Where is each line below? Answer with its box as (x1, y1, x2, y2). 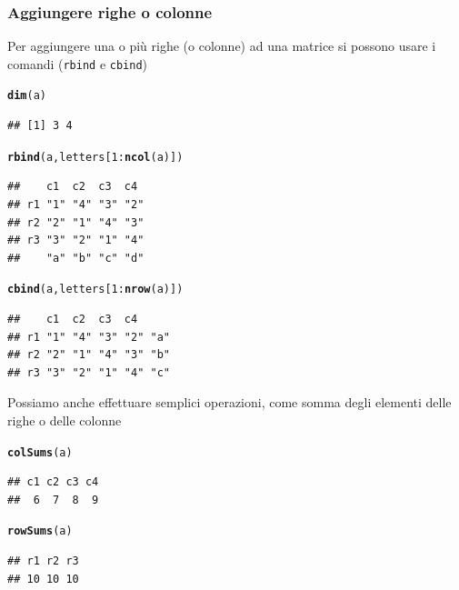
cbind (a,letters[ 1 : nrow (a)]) (7, 283, 184, 296)
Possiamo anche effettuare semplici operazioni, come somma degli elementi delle (7, 393, 452, 412)
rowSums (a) (7, 525, 73, 538)
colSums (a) (7, 445, 73, 459)
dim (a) (7, 89, 46, 103)
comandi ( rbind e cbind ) (7, 54, 148, 73)
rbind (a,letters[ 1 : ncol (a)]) (7, 150, 184, 164)
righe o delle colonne (7, 410, 122, 429)
